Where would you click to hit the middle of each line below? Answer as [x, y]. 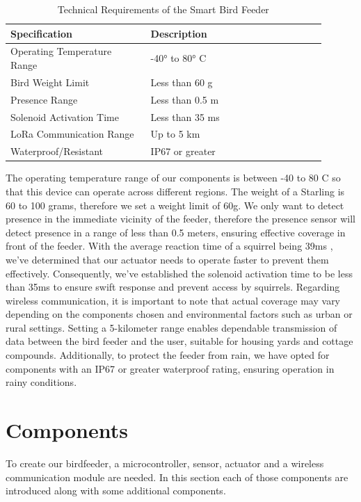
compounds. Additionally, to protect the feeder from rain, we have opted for [168, 355]
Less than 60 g [182, 82]
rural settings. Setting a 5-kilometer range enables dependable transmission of [171, 327]
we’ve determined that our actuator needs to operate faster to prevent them [167, 259]
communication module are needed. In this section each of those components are [177, 477]
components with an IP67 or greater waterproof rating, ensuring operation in [170, 368]
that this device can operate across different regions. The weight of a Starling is [175, 191]
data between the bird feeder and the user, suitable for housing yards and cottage [179, 341]
